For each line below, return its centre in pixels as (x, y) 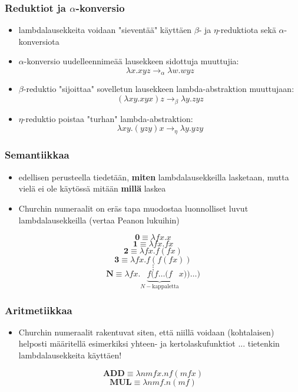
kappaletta (165, 287)
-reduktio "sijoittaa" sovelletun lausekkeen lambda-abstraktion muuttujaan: (159, 89)
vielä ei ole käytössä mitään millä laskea (92, 188)
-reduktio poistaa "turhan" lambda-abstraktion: (108, 118)
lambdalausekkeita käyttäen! (70, 355)
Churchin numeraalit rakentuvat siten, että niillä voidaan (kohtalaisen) (146, 332)
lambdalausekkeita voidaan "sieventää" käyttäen (105, 30)
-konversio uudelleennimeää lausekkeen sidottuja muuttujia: (131, 61)
